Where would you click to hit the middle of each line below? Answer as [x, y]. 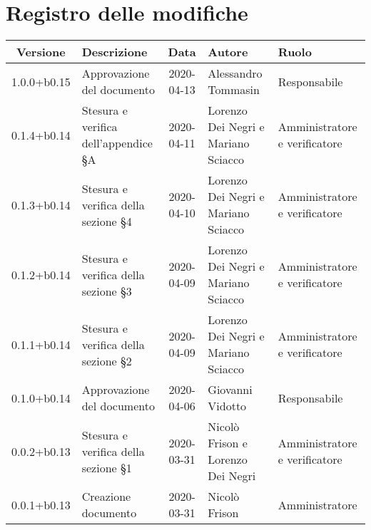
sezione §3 [107, 291]
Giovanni [230, 390]
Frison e [228, 443]
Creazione [106, 497]
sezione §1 [107, 467]
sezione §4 [107, 221]
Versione [41, 52]
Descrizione [115, 52]
